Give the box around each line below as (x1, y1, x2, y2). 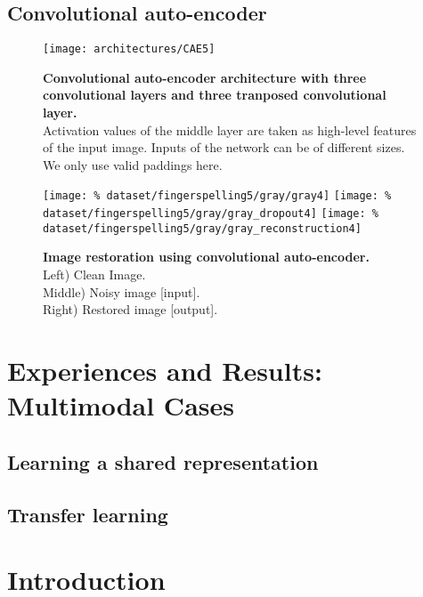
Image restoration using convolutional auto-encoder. (43, 247, 370, 266)
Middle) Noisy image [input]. (43, 282, 200, 301)
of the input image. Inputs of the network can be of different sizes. (43, 138, 405, 157)
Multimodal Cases (7, 387, 234, 424)
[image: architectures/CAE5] (43, 43, 216, 56)
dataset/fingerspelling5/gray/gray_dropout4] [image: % (43, 207, 378, 221)
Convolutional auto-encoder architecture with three (43, 68, 367, 86)
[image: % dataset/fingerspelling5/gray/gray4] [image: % (43, 190, 392, 203)
